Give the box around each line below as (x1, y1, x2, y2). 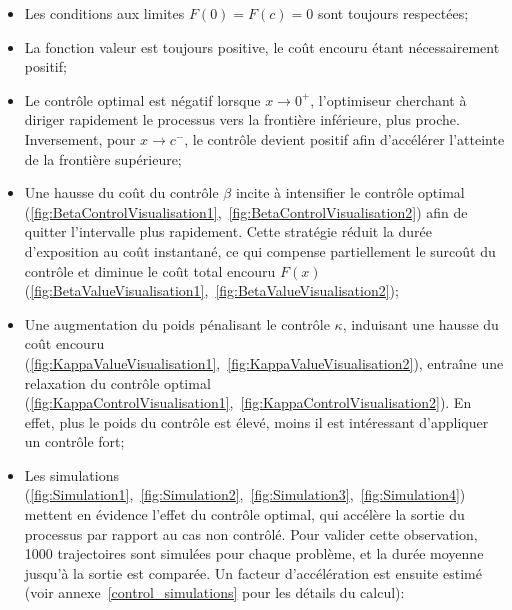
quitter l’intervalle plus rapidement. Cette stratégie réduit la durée (24, 221, 432, 242)
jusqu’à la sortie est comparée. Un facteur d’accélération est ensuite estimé (24, 562, 482, 583)
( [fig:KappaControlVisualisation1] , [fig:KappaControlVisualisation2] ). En (24, 392, 472, 413)
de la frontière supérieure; (24, 148, 182, 169)
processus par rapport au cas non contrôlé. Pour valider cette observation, (24, 523, 478, 544)
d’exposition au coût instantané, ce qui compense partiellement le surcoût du (24, 240, 496, 261)
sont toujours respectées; (317, 3, 469, 23)
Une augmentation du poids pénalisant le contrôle (24, 313, 330, 334)
